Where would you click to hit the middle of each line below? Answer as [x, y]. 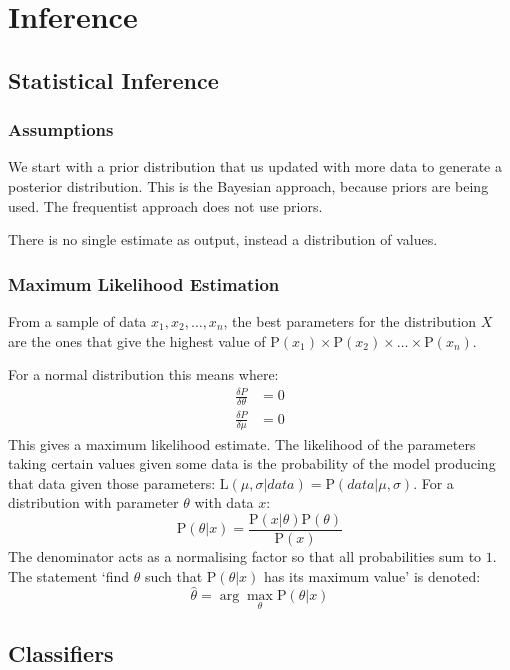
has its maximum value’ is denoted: [372, 575]
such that [173, 575]
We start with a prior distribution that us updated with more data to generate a [255, 166]
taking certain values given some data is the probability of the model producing [252, 463]
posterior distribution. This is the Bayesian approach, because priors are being [248, 185]
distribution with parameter [93, 502]
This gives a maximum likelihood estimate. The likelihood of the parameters [242, 443]
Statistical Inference [113, 79]
